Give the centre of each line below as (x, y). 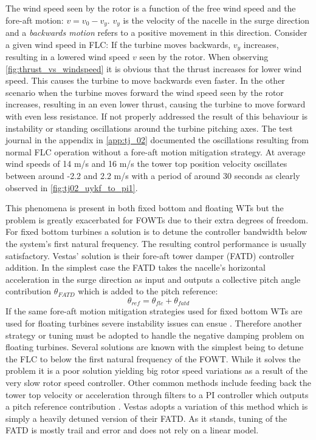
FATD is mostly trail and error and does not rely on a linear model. (132, 430)
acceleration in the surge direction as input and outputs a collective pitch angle (153, 279)
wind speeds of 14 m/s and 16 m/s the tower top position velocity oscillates (146, 164)
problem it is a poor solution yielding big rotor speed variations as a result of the (156, 371)
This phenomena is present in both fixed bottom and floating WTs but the (145, 208)
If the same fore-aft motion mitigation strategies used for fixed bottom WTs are (154, 311)
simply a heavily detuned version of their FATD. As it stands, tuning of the (146, 418)
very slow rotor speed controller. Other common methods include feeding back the (158, 382)
